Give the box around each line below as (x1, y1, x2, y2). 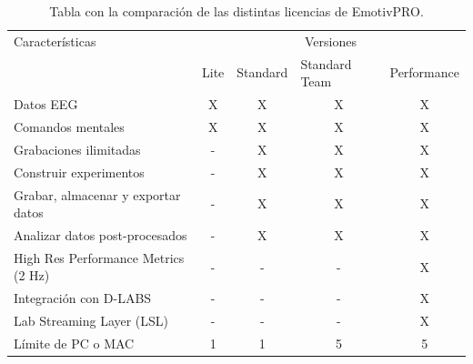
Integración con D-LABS (14, 288, 152, 308)
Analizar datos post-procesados (14, 225, 187, 244)
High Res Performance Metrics (14, 248, 185, 267)
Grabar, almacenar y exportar (14, 185, 181, 204)
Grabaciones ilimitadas (14, 139, 141, 158)
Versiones (305, 31, 357, 50)
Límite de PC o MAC (14, 333, 135, 352)
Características (14, 31, 96, 50)
